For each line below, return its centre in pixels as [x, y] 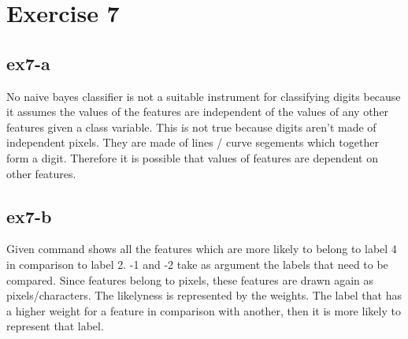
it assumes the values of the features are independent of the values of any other [198, 112]
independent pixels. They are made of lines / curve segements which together [193, 142]
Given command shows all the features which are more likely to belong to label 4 [202, 249]
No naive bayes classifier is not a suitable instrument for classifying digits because [204, 96]
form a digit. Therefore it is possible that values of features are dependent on [192, 157]
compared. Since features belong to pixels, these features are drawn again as [190, 279]
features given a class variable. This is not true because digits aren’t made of [191, 127]
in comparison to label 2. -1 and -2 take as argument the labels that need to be [197, 264]
